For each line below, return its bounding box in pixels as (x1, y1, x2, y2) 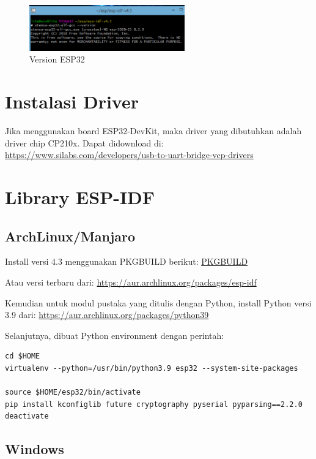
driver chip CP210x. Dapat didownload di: (5, 136, 164, 149)
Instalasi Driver (5, 89, 139, 114)
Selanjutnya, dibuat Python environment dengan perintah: (5, 328, 224, 341)
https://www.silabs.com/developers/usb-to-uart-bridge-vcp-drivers (5, 148, 254, 161)
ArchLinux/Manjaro (5, 226, 136, 245)
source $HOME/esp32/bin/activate (5, 388, 141, 397)
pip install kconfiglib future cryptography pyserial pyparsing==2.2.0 (5, 400, 303, 409)
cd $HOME (5, 352, 40, 361)
